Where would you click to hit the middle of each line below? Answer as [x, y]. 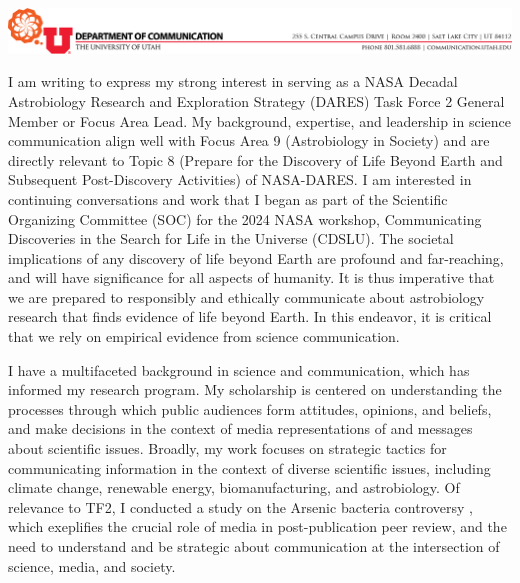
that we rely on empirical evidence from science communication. [204, 336]
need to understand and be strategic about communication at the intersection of [254, 546]
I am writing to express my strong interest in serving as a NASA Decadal [233, 81]
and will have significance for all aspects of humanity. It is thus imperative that [251, 277]
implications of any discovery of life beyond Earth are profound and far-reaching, [256, 257]
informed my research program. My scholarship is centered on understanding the [255, 389]
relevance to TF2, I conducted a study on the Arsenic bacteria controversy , [240, 506]
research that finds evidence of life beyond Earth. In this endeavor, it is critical [250, 316]
